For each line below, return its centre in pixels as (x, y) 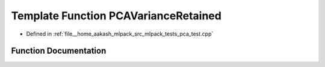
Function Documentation (59, 51)
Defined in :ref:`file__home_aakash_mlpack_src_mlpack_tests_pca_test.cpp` (120, 34)
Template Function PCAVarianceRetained (116, 16)
